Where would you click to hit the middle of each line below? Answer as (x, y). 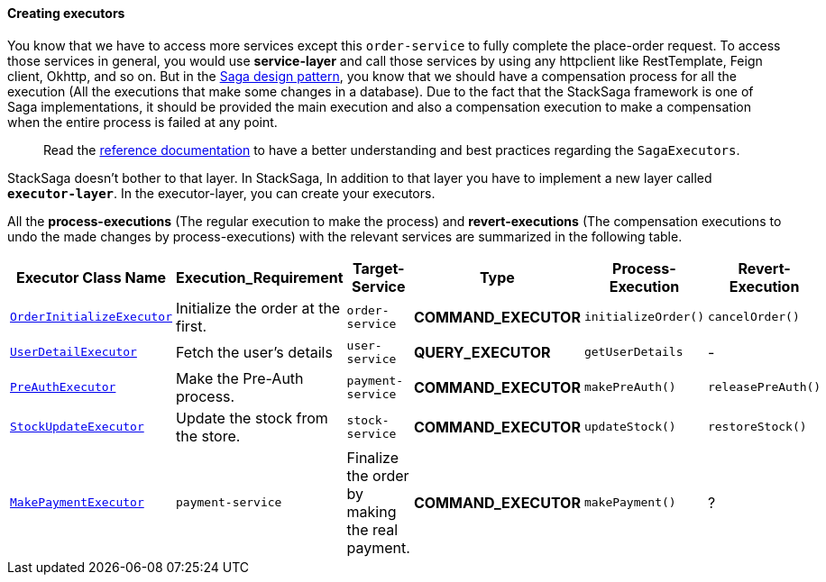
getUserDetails (633, 352)
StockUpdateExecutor (77, 427)
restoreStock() (757, 427)
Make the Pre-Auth (240, 378)
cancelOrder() (753, 317)
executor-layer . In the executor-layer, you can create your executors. (221, 193)
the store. (208, 436)
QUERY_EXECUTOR (482, 352)
